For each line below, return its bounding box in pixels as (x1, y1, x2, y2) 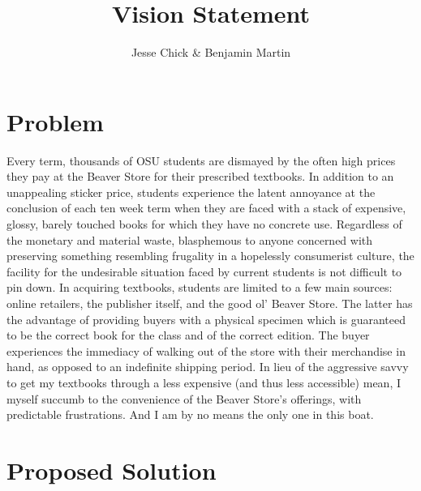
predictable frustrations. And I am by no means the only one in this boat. (6, 406, 374, 423)
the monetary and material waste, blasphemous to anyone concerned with (6, 231, 373, 248)
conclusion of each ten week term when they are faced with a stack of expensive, (6, 199, 406, 216)
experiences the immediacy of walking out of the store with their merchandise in (6, 342, 406, 359)
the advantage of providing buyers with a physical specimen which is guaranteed (6, 310, 406, 327)
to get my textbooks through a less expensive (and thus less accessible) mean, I (6, 374, 401, 391)
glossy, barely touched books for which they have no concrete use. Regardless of (6, 216, 402, 233)
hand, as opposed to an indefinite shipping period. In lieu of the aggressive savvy (6, 358, 409, 375)
